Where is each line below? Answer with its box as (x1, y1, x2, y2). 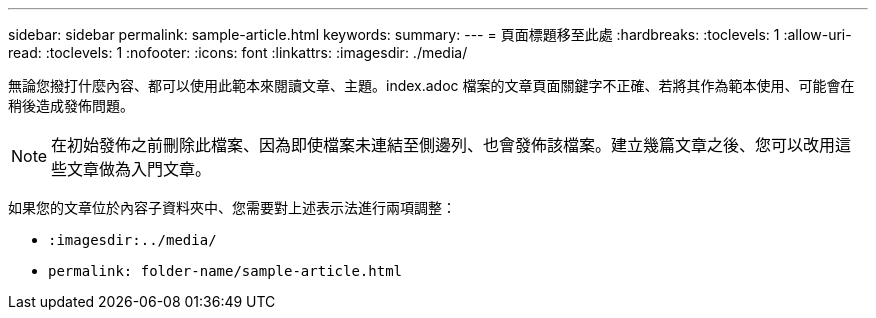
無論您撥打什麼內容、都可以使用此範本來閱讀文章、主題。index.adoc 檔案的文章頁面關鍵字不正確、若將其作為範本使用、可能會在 (8, 77, 855, 94)
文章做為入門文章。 (67, 159, 212, 179)
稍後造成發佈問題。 (8, 97, 134, 114)
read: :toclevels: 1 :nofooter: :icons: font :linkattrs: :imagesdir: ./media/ (8, 44, 468, 61)
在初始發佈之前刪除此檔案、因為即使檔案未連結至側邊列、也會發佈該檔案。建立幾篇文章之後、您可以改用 (51, 135, 836, 155)
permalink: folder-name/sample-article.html (48, 263, 403, 279)
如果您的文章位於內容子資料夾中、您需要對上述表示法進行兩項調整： (8, 199, 456, 216)
